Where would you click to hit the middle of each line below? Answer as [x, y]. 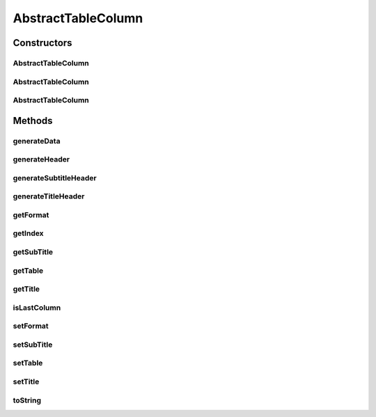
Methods [33, 121]
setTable [28, 363]
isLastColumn [37, 308]
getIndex [29, 233]
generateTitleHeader [49, 196]
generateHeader [41, 159]
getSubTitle [33, 252]
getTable [28, 270]
